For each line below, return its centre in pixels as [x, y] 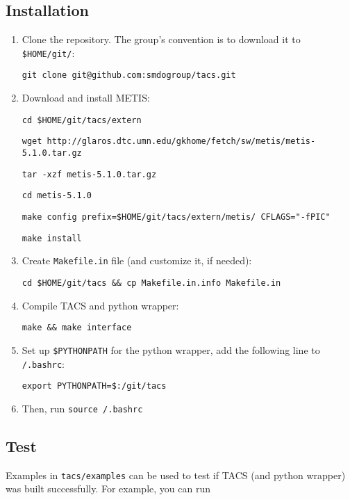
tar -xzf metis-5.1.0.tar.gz [89, 174]
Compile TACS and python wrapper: [100, 305]
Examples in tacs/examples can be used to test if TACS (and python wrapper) [176, 475]
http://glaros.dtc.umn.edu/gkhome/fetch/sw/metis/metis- [181, 142]
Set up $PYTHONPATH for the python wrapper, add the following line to [171, 349]
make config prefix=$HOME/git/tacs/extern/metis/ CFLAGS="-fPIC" [176, 217]
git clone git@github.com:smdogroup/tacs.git [129, 75]
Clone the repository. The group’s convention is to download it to [161, 39]
